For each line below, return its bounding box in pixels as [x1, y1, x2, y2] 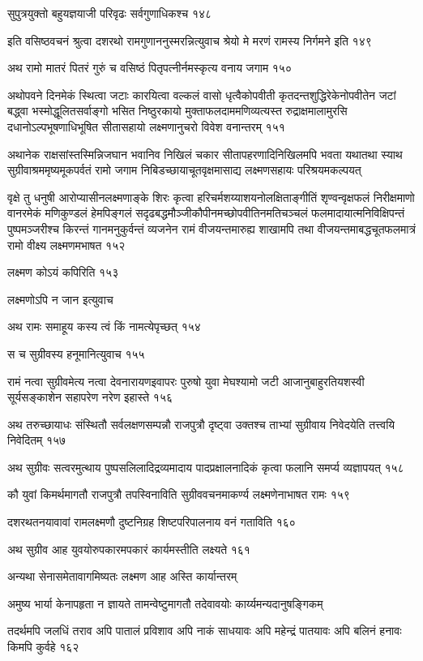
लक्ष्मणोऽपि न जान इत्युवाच [7, 290, 113, 307]
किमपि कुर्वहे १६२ [7, 638, 79, 655]
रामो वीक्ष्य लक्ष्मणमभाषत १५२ [7, 236, 126, 253]
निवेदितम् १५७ [7, 431, 66, 449]
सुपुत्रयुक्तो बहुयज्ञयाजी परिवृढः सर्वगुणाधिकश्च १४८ [7, 5, 212, 21]
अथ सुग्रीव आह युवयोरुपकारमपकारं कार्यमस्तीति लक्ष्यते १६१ [7, 540, 250, 557]
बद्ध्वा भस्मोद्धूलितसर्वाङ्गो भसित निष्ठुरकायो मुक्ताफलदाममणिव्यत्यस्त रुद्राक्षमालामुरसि [7, 102, 348, 119]
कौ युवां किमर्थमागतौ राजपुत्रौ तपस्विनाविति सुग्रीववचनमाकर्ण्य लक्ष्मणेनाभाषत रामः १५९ [7, 486, 350, 503]
